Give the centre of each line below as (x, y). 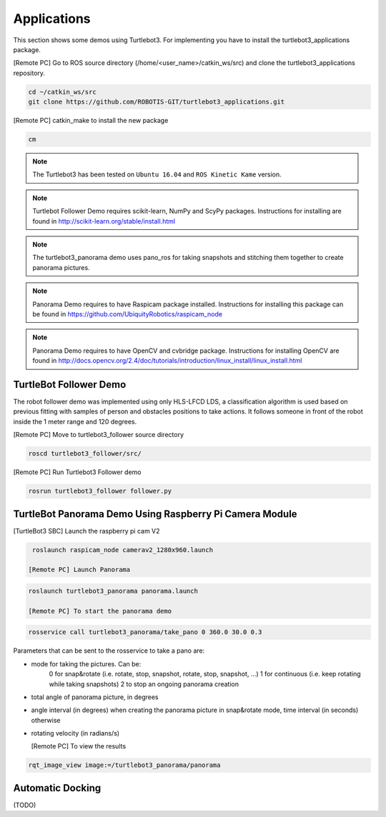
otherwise (46, 720)
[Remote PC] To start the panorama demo (100, 611)
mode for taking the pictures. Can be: (86, 663)
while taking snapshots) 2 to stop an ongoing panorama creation (144, 684)
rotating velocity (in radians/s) (75, 733)
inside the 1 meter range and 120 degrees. (75, 421)
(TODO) (25, 805)
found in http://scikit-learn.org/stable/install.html (104, 221)
